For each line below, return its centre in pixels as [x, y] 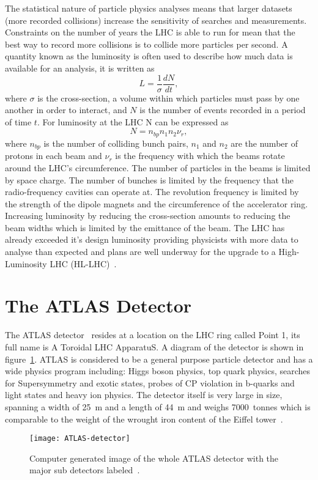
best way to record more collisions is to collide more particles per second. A [146, 44]
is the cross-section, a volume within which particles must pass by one [168, 98]
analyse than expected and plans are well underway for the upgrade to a [140, 252]
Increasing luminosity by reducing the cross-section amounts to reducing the [148, 216]
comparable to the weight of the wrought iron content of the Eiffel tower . [144, 419]
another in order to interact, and [66, 110]
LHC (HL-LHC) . [83, 263]
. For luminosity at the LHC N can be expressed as [133, 121]
